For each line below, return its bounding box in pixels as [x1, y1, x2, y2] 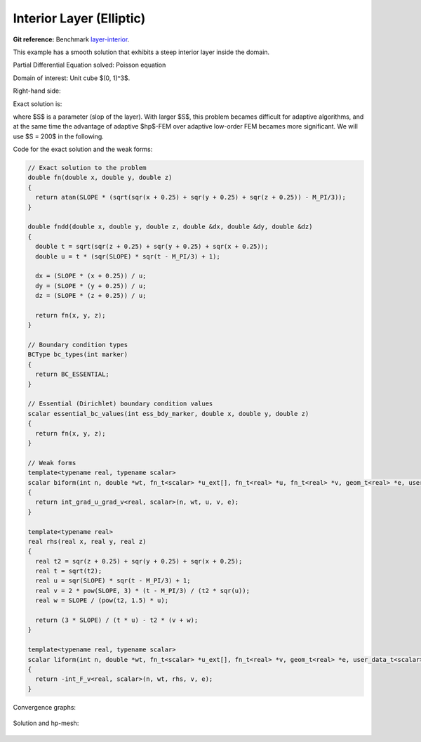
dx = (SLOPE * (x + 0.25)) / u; [35, 272, 147, 280]
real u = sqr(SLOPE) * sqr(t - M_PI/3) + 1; [35, 577, 191, 585]
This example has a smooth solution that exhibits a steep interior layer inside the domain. [13, 48, 270, 56]
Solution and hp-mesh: [13, 719, 79, 727]
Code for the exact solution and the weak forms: [13, 145, 153, 154]
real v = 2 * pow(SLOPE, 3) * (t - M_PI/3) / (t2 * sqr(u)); [35, 587, 250, 594]
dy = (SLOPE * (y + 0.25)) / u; [35, 282, 147, 289]
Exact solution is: [13, 99, 62, 108]
